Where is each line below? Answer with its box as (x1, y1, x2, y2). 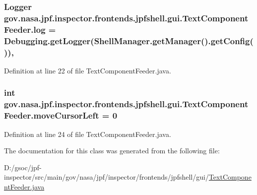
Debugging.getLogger (4, 34, 91, 47)
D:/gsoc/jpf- (4, 162, 42, 172)
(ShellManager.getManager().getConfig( (90, 34, 254, 47)
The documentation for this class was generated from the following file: (4, 145, 220, 156)
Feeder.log (4, 23, 46, 35)
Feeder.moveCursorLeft (4, 109, 99, 122)
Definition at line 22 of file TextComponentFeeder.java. (4, 65, 171, 75)
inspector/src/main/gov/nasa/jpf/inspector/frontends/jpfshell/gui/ (4, 172, 209, 182)
